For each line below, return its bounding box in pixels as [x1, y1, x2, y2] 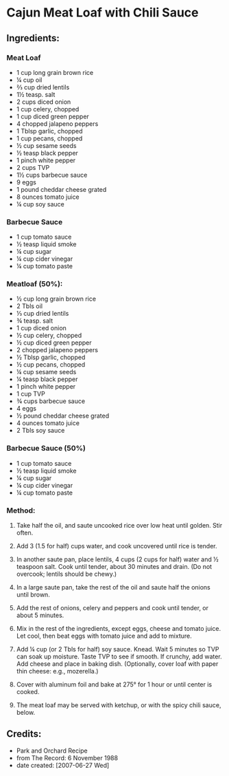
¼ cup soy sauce [16, 200, 64, 208]
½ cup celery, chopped [16, 332, 82, 340]
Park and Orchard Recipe [16, 746, 88, 755]
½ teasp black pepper [16, 149, 78, 157]
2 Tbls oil [16, 302, 43, 310]
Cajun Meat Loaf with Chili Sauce [6, 5, 200, 21]
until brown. [16, 590, 51, 599]
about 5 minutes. [16, 611, 64, 620]
